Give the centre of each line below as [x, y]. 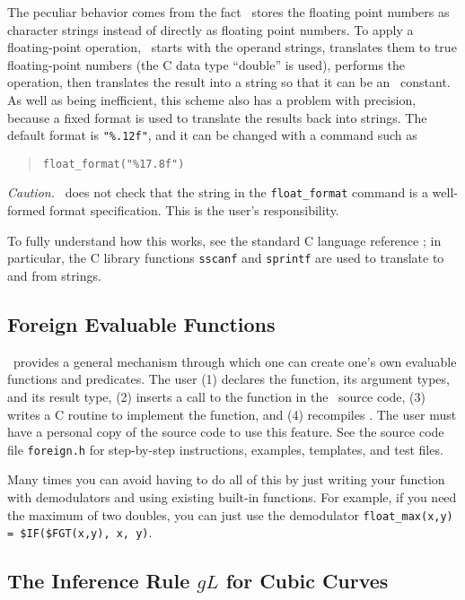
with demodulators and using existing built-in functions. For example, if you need [232, 496]
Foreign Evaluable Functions [141, 323]
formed [26, 210]
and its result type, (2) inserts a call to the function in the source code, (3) [216, 396]
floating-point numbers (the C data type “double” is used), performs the [206, 64]
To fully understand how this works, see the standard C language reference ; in [224, 240]
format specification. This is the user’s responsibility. [194, 210]
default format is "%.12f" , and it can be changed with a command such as [212, 135]
